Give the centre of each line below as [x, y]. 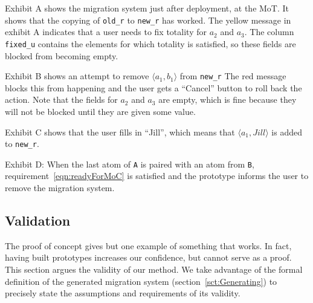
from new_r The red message [233, 76]
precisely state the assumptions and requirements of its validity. [123, 293]
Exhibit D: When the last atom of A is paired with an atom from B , [130, 164]
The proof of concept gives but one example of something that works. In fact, [148, 245]
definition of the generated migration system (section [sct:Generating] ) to [141, 281]
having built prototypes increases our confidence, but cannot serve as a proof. [148, 257]
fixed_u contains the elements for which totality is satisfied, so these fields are [150, 43]
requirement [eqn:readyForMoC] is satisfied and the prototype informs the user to [157, 176]
